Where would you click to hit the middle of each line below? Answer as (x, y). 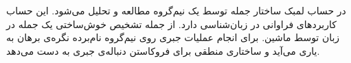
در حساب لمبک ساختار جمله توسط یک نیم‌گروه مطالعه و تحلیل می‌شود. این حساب (176, 10)
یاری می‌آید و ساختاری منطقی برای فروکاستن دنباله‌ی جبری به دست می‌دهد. (163, 50)
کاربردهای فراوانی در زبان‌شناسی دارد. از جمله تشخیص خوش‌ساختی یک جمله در (171, 24)
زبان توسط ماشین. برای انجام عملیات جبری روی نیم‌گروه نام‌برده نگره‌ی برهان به (173, 37)
